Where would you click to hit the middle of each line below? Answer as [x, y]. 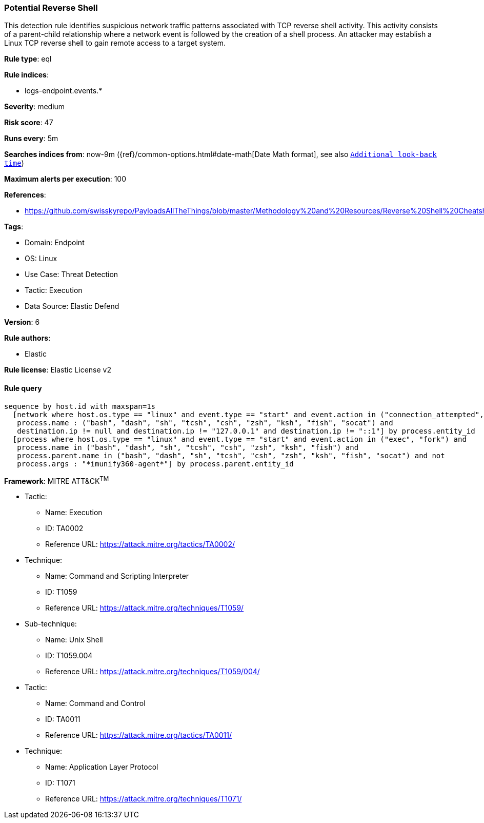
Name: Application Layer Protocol [102, 767]
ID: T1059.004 [69, 656]
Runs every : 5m [31, 139]
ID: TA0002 [64, 528]
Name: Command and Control [95, 703]
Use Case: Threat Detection [72, 275]
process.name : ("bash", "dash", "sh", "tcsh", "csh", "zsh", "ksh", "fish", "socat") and [205, 423]
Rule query [23, 388]
